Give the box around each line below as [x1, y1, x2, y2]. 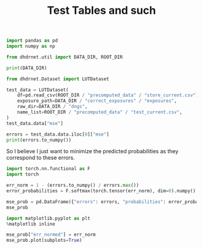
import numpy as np [6, 43, 56, 49]
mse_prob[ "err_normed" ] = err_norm [6, 232, 96, 238]
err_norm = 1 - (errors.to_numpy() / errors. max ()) [6, 182, 139, 189]
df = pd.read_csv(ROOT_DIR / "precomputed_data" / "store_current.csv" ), [17, 92, 201, 98]
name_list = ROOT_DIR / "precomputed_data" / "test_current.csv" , [17, 109, 182, 115]
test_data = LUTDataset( [6, 87, 69, 93]
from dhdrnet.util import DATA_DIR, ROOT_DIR [6, 54, 123, 60]
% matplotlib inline [6, 221, 56, 227]
